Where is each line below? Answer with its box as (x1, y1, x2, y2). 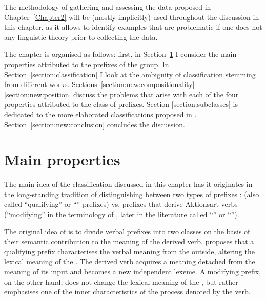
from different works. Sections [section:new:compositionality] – (4, 79, 198, 90)
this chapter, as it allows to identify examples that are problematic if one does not (4, 22, 262, 32)
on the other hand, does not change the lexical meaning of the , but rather (4, 276, 238, 287)
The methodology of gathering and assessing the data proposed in (4, 2, 211, 12)
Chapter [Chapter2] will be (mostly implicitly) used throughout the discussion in (4, 11, 259, 22)
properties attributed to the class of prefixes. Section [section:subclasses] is (4, 99, 238, 110)
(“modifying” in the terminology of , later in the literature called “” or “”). (4, 209, 239, 220)
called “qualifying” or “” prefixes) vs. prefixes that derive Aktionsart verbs (4, 199, 238, 209)
